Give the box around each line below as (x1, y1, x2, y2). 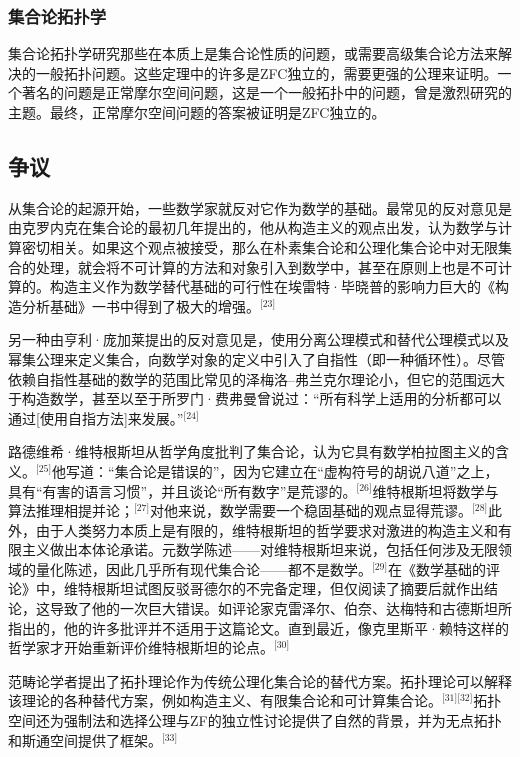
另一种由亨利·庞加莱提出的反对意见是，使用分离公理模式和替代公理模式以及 (8, 329, 509, 350)
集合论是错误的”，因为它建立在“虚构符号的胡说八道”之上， (114, 460, 499, 481)
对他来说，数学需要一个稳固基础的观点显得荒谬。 (150, 500, 473, 521)
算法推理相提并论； (8, 500, 134, 521)
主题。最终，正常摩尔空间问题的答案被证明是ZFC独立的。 (8, 102, 386, 122)
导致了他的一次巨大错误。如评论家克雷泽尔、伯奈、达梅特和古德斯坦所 (49, 598, 512, 619)
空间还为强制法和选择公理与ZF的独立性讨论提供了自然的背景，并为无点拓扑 (8, 710, 502, 731)
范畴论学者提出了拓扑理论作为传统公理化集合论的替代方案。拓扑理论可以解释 (8, 670, 512, 691)
